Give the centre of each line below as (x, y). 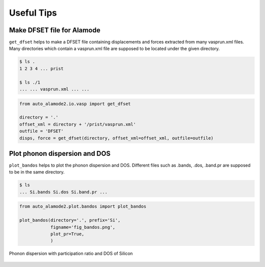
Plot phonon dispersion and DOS (60, 154)
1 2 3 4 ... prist (41, 68)
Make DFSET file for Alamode (55, 30)
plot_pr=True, (67, 234)
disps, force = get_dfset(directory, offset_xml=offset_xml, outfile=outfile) (116, 138)
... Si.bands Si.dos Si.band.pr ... (64, 192)
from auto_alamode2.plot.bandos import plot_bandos (83, 206)
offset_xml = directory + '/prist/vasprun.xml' (78, 124)
